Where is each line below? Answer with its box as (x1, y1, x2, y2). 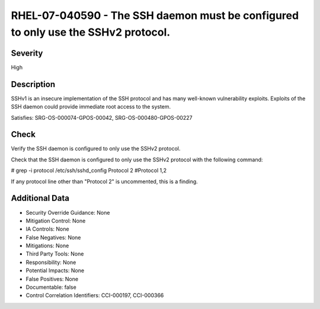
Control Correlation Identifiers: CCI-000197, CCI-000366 (25, 292, 164, 299)
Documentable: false (25, 283, 76, 291)
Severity (11, 48, 43, 58)
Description (11, 79, 56, 89)
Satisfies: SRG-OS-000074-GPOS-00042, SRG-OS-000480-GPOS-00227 (11, 114, 193, 121)
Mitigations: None (25, 242, 69, 249)
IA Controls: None (25, 225, 69, 232)
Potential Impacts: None (25, 267, 85, 274)
